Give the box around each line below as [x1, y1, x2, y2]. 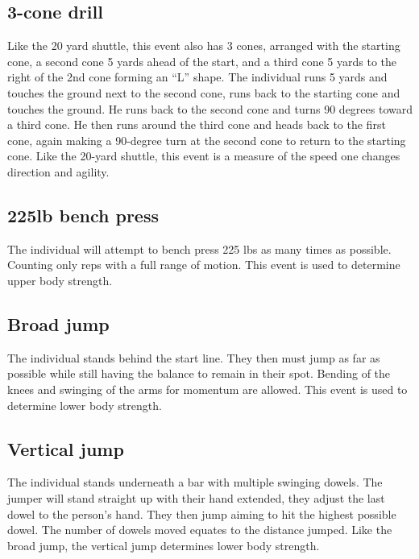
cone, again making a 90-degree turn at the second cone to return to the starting [7, 131, 406, 148]
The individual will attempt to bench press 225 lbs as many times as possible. [7, 240, 392, 257]
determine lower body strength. [7, 396, 162, 413]
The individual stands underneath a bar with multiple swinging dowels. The [7, 474, 383, 491]
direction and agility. [7, 163, 110, 180]
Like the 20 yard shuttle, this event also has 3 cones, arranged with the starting [7, 37, 400, 54]
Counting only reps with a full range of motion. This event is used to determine [7, 256, 400, 273]
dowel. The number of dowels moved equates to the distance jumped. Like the [7, 521, 392, 538]
